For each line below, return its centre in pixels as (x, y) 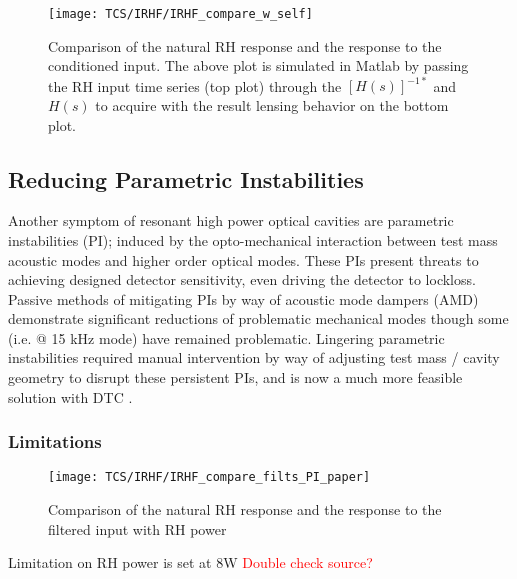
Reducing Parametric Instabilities (186, 178)
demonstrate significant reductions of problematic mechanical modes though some (258, 318)
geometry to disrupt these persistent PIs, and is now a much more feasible (235, 377)
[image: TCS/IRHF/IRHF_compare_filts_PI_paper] (209, 477)
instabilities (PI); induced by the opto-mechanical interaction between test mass (253, 239)
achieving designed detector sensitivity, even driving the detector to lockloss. (242, 279)
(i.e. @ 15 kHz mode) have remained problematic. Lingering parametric (226, 337)
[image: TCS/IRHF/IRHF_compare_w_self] (180, 14)
